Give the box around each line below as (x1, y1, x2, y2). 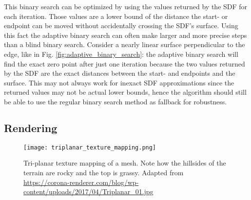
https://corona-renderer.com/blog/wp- (23, 177, 139, 187)
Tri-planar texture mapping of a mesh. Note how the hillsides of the (23, 158, 226, 168)
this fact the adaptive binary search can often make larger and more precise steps (4, 30, 247, 40)
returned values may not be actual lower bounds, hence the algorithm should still (4, 87, 247, 97)
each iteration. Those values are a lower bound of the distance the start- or (4, 11, 228, 21)
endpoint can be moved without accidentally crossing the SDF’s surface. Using (4, 20, 238, 31)
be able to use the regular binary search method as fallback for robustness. (4, 96, 227, 106)
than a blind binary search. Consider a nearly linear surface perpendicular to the (4, 39, 245, 50)
